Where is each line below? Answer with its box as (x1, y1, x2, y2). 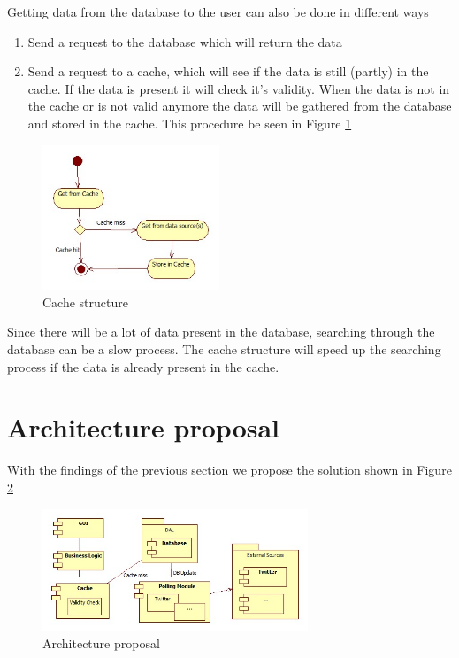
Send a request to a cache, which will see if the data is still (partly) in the (27, 62, 429, 81)
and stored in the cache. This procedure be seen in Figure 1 (27, 113, 352, 132)
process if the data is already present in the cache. (7, 357, 279, 375)
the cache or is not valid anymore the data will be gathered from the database (27, 97, 452, 115)
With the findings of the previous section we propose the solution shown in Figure (7, 461, 452, 479)
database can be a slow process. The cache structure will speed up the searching (7, 340, 441, 359)
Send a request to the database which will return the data (27, 32, 342, 50)
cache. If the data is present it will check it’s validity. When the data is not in (27, 79, 450, 97)
